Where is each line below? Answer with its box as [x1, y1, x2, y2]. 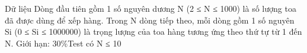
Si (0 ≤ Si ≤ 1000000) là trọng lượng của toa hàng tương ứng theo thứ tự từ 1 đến [5, 25, 302, 38]
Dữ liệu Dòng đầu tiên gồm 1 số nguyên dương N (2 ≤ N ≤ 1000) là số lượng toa [5, 2, 296, 14]
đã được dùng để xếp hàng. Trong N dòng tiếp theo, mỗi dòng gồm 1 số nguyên [5, 14, 295, 26]
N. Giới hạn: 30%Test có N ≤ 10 [5, 37, 121, 49]
